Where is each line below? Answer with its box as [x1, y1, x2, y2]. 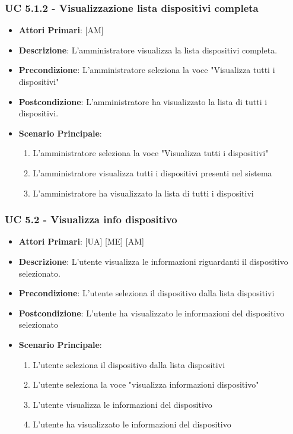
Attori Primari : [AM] [18, 24, 104, 36]
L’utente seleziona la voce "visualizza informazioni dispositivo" [33, 378, 259, 391]
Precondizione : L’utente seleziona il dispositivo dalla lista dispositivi [18, 287, 275, 299]
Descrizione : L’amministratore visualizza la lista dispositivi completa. [18, 43, 278, 56]
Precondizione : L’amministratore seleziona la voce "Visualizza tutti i [18, 64, 275, 76]
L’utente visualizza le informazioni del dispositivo [33, 398, 212, 410]
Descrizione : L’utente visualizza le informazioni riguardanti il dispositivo [18, 255, 288, 267]
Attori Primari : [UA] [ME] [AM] [18, 235, 144, 248]
